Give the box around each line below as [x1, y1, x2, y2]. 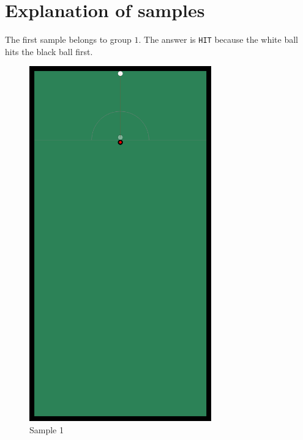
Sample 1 [29, 423, 64, 436]
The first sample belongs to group [5, 33, 132, 46]
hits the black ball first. [5, 45, 93, 58]
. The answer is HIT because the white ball [138, 33, 298, 46]
